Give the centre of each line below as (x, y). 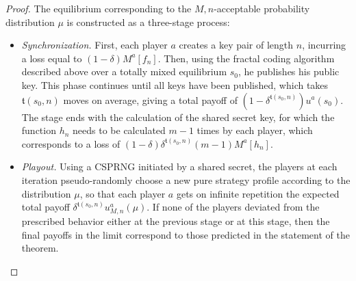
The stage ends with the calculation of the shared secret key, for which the (178, 117)
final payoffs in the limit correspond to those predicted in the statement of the (186, 234)
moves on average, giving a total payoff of (150, 99)
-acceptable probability (262, 8)
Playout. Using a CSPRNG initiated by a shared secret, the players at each (179, 166)
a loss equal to (52, 58)
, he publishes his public (289, 71)
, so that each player (123, 193)
